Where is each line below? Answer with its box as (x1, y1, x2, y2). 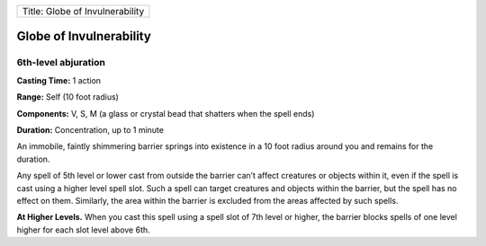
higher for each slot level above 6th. (16, 224, 150, 235)
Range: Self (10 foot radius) (16, 92, 119, 102)
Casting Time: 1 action (16, 75, 102, 85)
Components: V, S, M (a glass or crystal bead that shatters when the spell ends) (16, 108, 315, 119)
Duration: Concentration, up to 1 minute (16, 124, 164, 135)
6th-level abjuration (16, 57, 105, 69)
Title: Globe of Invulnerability (22, 5, 145, 17)
